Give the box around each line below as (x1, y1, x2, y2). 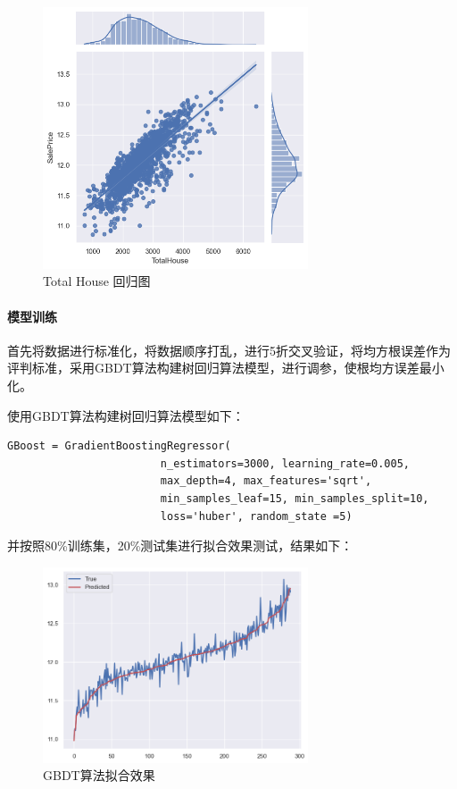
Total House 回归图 (43, 272, 151, 290)
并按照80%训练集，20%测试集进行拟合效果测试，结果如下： (7, 536, 353, 555)
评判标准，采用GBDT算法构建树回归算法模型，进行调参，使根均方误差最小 (7, 358, 445, 377)
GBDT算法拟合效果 (43, 766, 155, 785)
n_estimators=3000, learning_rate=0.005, (160, 457, 411, 470)
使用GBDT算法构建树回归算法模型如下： (7, 406, 245, 424)
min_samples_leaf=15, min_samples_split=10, (160, 491, 429, 505)
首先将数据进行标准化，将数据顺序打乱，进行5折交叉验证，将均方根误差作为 (7, 340, 451, 359)
